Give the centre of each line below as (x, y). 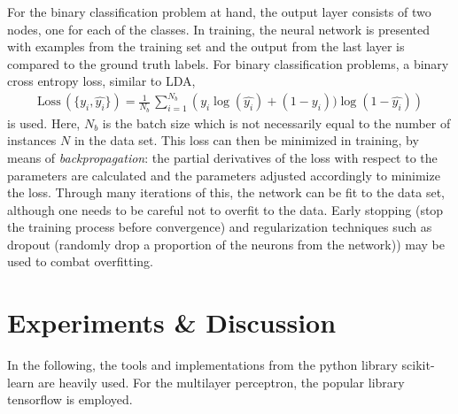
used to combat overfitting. (81, 261)
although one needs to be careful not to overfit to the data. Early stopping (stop (225, 209)
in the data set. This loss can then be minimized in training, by (246, 140)
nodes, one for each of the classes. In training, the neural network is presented (219, 29)
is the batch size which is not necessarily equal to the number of (276, 123)
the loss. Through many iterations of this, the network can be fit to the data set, (226, 192)
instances (32, 140)
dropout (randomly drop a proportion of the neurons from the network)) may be (226, 244)
